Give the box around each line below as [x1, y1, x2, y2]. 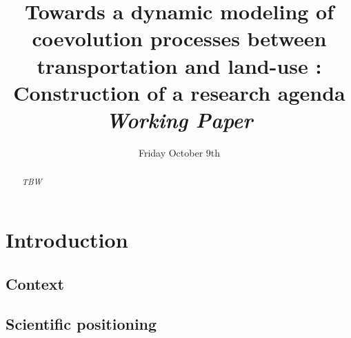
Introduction [6, 225, 128, 253]
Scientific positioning [6, 313, 157, 335]
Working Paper [106, 105, 253, 134]
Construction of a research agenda [13, 78, 345, 106]
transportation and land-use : [37, 51, 322, 79]
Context [6, 272, 64, 294]
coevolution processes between [32, 24, 327, 52]
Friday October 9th [138, 145, 221, 159]
